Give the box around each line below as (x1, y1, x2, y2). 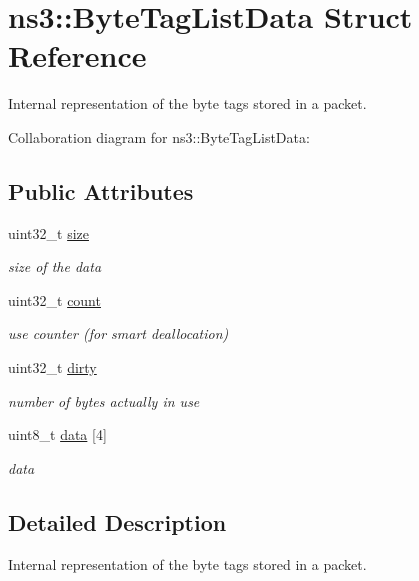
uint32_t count (8, 289, 101, 310)
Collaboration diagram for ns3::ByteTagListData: (8, 126, 310, 147)
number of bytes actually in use (8, 390, 200, 411)
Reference (8, 35, 147, 76)
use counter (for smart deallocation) (8, 323, 229, 344)
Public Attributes (8, 175, 194, 206)
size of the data (8, 256, 102, 277)
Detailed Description (8, 506, 227, 537)
